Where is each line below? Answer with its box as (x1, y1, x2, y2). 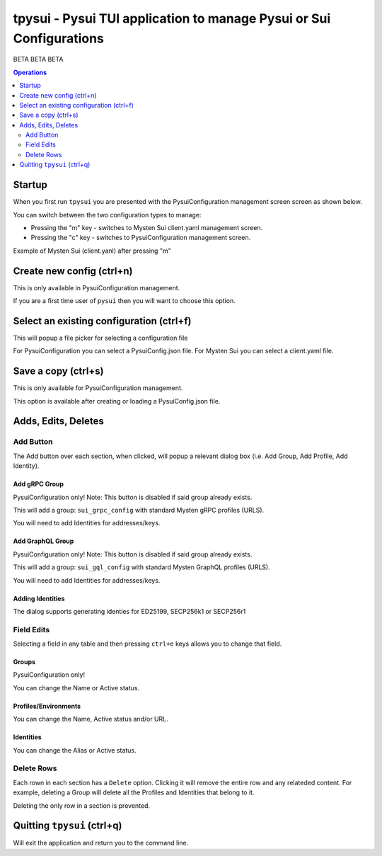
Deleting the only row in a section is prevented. (13, 801, 151, 810)
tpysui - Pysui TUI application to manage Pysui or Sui (13, 11, 331, 26)
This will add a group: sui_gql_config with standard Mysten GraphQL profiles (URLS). (13, 563, 270, 571)
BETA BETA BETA (13, 55, 64, 64)
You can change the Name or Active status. (13, 683, 140, 692)
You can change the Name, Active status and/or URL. (13, 715, 169, 724)
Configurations (13, 30, 104, 46)
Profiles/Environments (13, 702, 81, 710)
